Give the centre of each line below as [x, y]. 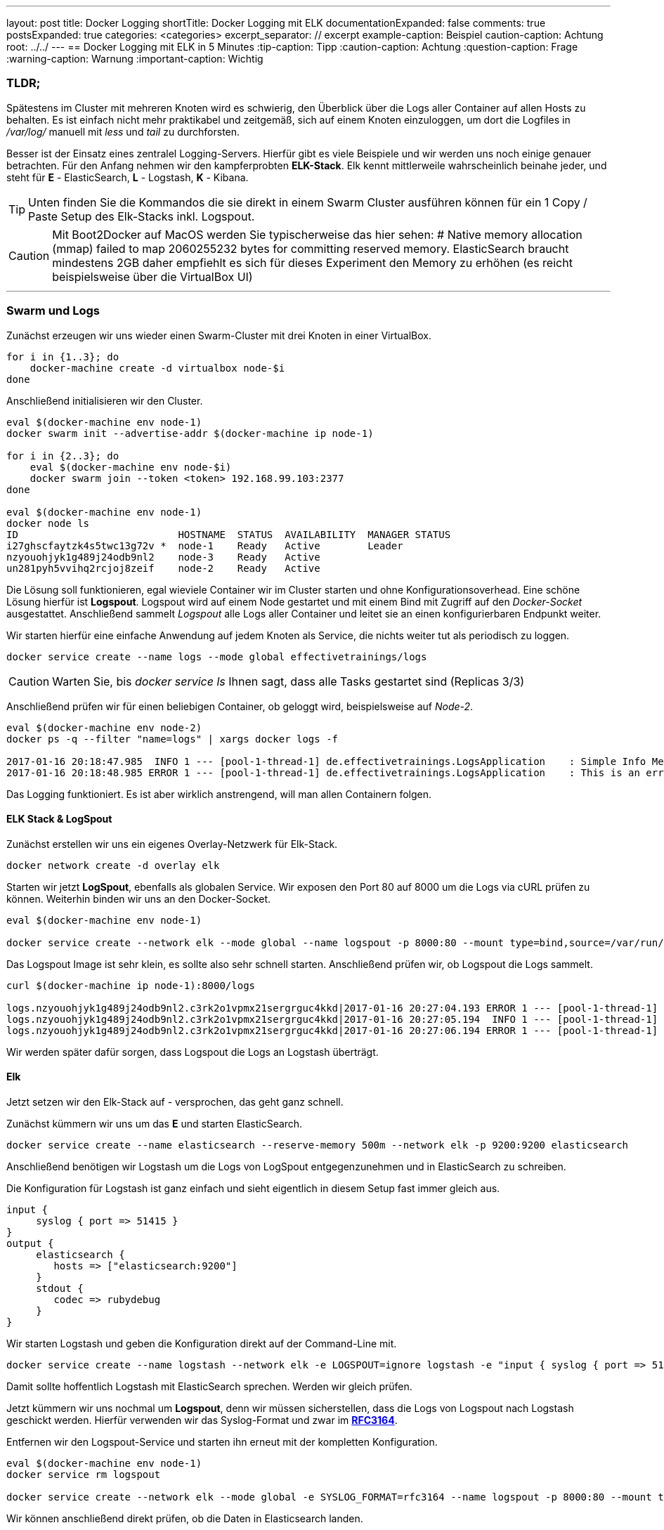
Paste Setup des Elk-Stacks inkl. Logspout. [142, 216]
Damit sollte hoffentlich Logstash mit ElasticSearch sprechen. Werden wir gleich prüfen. [209, 1386]
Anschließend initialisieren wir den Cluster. [105, 400]
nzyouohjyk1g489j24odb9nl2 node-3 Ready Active [163, 557]
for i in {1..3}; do [63, 357]
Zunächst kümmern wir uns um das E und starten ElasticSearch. [155, 1123]
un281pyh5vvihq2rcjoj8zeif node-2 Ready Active [163, 568]
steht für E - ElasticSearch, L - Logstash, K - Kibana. [128, 177]
